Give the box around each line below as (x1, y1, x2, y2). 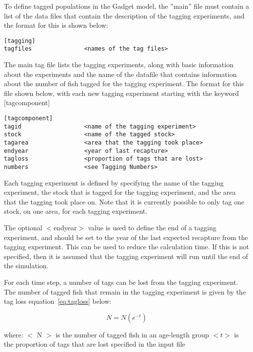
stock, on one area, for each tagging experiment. (4, 206, 148, 216)
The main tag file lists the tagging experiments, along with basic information (4, 59, 234, 70)
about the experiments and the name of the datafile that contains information (4, 69, 237, 79)
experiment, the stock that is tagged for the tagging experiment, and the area (4, 187, 236, 197)
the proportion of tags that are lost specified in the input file (4, 339, 185, 349)
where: (4, 329, 23, 339)
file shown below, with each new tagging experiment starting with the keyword (4, 88, 239, 98)
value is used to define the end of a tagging (88, 222, 216, 233)
